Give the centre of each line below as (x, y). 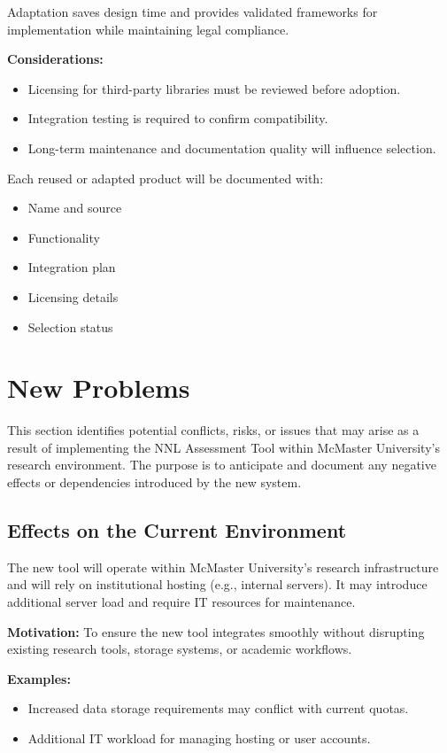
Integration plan (72, 267)
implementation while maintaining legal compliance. (148, 29)
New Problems (99, 388)
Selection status (70, 326)
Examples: (39, 678)
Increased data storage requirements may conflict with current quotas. (218, 708)
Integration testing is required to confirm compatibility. (178, 118)
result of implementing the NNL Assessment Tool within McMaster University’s (223, 447)
